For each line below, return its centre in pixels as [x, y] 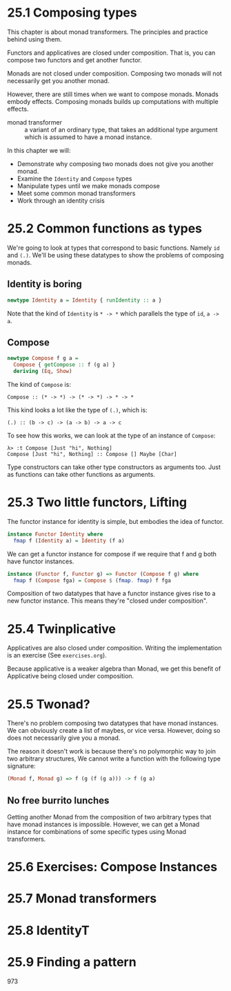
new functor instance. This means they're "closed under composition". [108, 601]
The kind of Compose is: [39, 384]
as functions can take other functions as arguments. [81, 474]
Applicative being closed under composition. [71, 676]
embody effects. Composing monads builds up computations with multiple [113, 101]
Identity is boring [45, 284]
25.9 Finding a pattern [72, 962]
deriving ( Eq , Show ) [43, 372]
